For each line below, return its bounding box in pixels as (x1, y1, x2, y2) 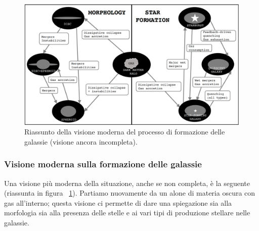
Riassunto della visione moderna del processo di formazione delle (24, 126, 225, 137)
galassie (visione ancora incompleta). (24, 136, 138, 147)
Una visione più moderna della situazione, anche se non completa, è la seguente (4, 177, 250, 188)
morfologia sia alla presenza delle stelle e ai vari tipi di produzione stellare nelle (4, 207, 250, 218)
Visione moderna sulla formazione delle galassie (4, 158, 202, 170)
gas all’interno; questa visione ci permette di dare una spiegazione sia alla (4, 197, 232, 208)
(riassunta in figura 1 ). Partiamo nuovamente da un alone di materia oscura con (4, 188, 255, 198)
